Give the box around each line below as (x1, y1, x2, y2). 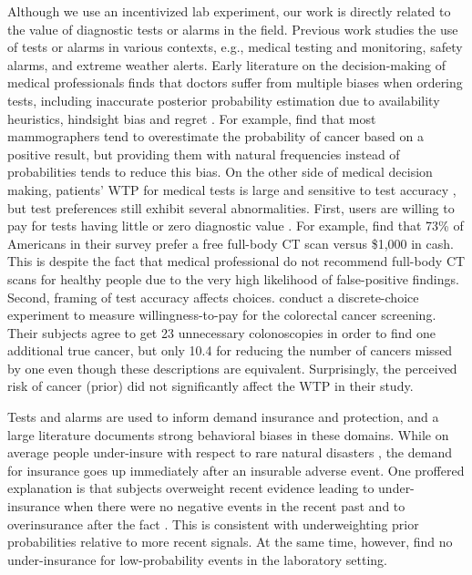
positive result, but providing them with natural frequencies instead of (7, 144, 400, 163)
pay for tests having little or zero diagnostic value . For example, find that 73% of (7, 216, 464, 235)
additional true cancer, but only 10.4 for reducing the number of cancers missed (7, 341, 453, 360)
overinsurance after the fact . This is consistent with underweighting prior (7, 514, 419, 533)
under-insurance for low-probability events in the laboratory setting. (7, 549, 388, 569)
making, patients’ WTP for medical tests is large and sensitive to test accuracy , (7, 180, 457, 199)
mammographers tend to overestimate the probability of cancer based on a (7, 127, 424, 146)
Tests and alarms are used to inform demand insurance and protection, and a (7, 407, 439, 426)
